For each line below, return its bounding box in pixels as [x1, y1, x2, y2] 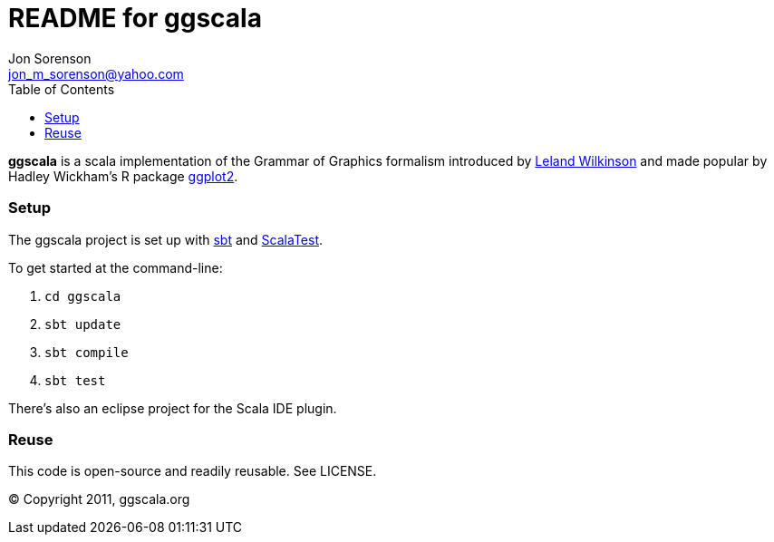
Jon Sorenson [8, 50, 92, 66]
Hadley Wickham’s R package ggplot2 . [8, 168, 238, 184]
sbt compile [44, 344, 129, 360]
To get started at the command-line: [8, 259, 223, 276]
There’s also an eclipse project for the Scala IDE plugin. [8, 400, 337, 416]
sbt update [44, 316, 121, 332]
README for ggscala [8, 3, 262, 34]
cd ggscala [44, 288, 121, 304]
